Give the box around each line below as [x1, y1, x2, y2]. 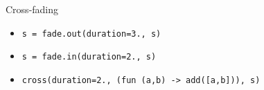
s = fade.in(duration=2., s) [21, 52, 157, 62]
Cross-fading [6, 2, 59, 16]
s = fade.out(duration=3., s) [21, 28, 161, 39]
